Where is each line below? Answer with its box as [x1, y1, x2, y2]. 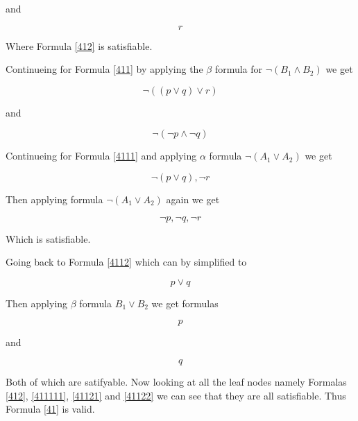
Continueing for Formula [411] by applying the [6, 62, 203, 76]
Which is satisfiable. [6, 231, 91, 246]
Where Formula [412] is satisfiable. [6, 38, 153, 53]
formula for [214, 62, 263, 76]
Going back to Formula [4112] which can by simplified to [6, 255, 247, 269]
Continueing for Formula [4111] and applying [6, 148, 197, 163]
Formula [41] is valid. [6, 402, 95, 416]
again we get [166, 191, 220, 206]
